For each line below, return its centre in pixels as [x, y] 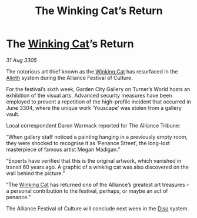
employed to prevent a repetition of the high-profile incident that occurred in [98, 102]
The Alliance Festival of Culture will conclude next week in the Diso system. [98, 208]
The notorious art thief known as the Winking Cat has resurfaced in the [92, 71]
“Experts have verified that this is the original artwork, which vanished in [94, 160]
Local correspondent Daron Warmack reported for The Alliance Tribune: [93, 125]
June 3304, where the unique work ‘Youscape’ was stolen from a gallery [94, 108]
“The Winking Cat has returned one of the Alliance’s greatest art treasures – [98, 185]
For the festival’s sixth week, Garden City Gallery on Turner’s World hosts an [98, 89]
